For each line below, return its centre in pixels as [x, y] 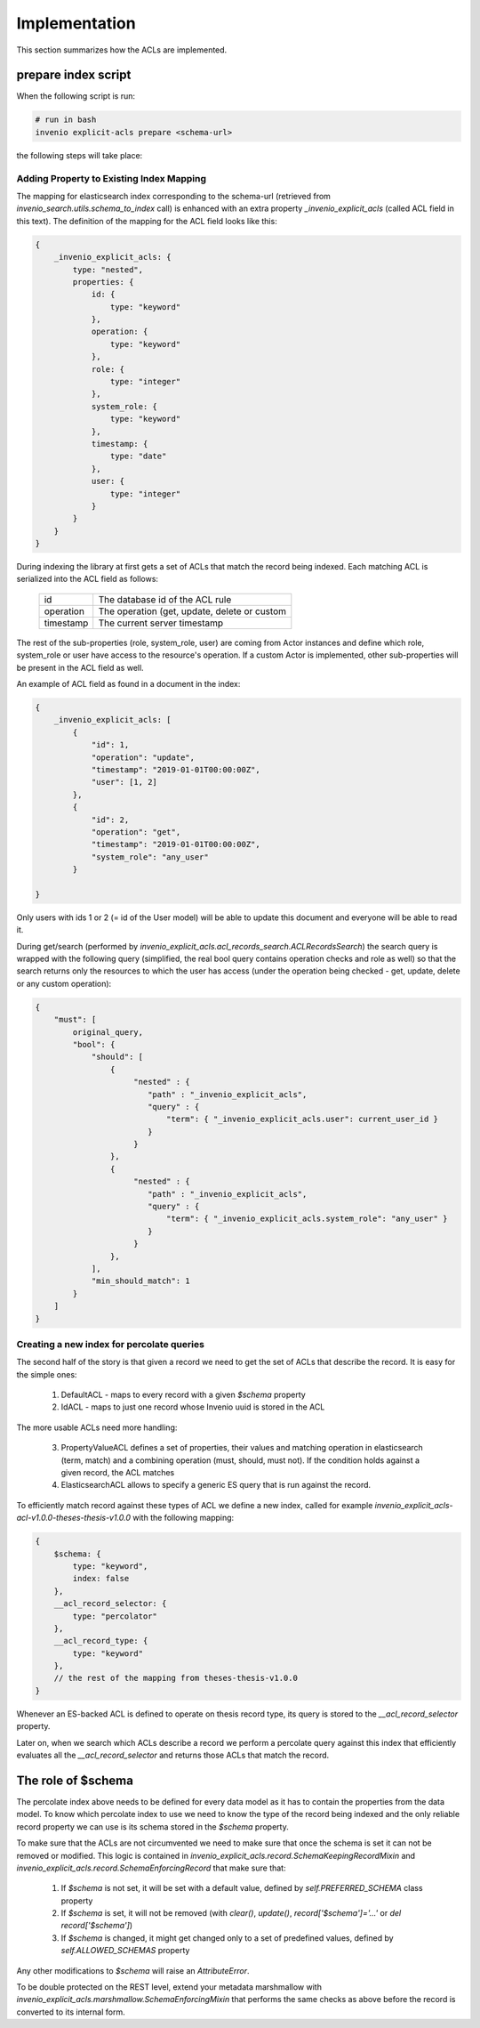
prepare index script [74, 75]
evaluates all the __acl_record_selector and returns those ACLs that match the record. [173, 1755]
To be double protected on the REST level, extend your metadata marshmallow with [169, 1987]
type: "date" [138, 457]
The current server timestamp [161, 623]
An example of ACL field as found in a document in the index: [128, 684]
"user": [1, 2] [124, 782]
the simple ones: [47, 1374]
